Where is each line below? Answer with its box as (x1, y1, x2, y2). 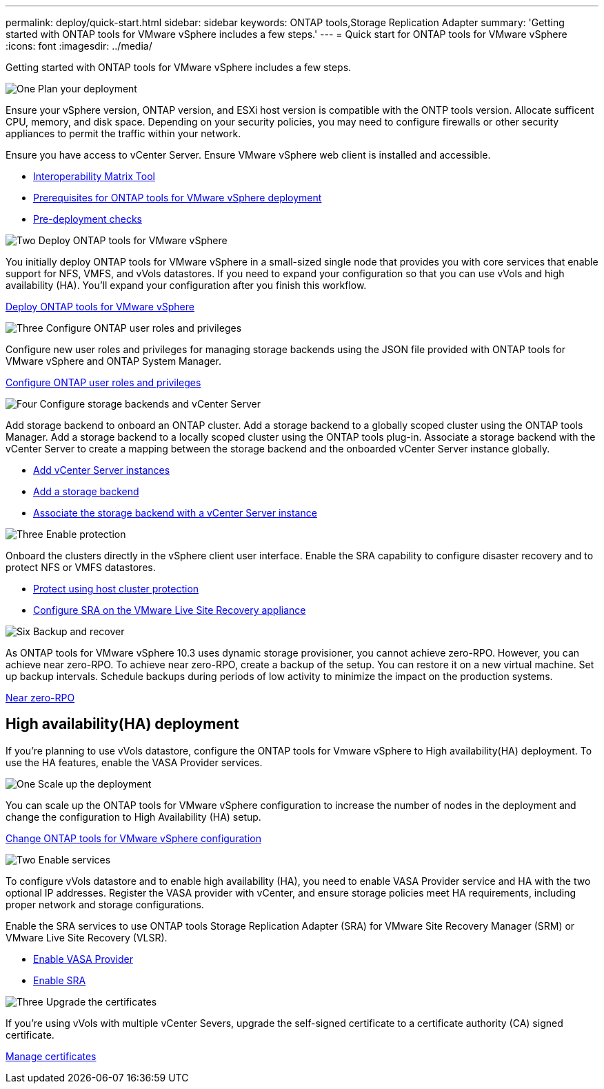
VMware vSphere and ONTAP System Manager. (6, 355, 221, 367)
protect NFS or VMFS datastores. (6, 561, 156, 573)
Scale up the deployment (38, 777, 152, 790)
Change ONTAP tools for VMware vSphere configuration (6, 832, 261, 844)
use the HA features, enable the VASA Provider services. (6, 756, 263, 768)
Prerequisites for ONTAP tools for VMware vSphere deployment (33, 192, 322, 203)
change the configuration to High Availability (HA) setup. (6, 810, 261, 823)
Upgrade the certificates (46, 995, 157, 1008)
